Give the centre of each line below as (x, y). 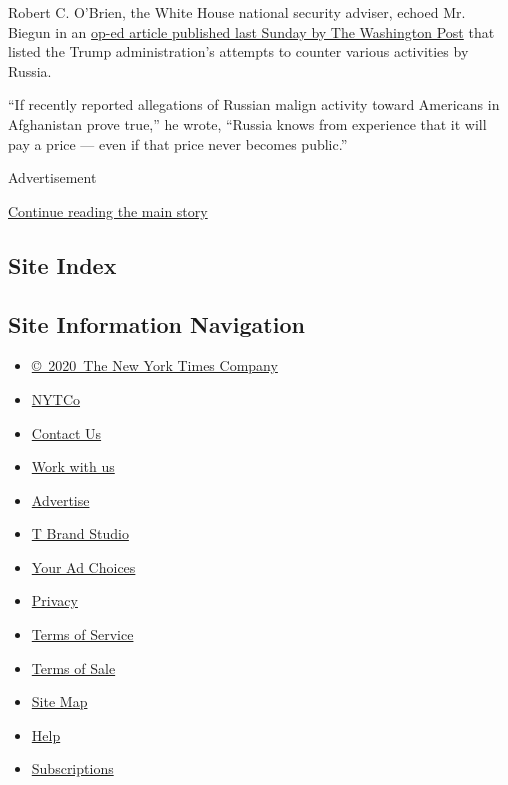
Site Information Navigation (156, 323)
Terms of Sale (73, 667)
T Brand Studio (80, 533)
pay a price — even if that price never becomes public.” (178, 143)
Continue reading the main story (108, 210)
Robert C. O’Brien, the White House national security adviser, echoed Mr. (237, 12)
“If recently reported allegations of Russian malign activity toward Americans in (254, 104)
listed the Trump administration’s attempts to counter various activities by (238, 51)
